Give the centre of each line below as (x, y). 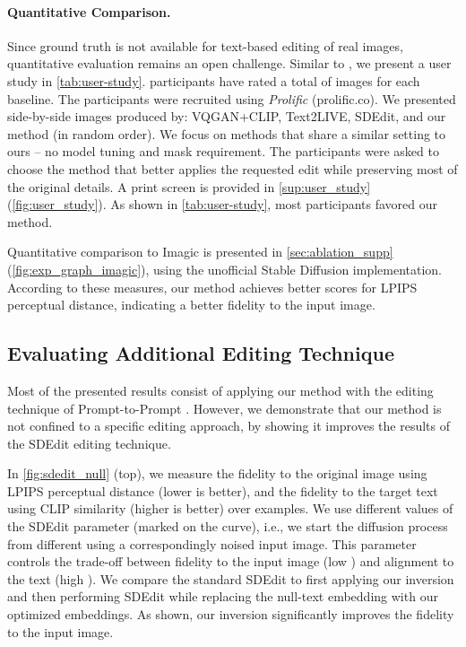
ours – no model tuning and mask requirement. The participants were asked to (223, 151)
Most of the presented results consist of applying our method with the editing (220, 390)
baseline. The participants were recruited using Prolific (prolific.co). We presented (232, 98)
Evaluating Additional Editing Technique (201, 353)
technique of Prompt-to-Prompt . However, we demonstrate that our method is (224, 408)
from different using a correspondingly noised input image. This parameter (212, 543)
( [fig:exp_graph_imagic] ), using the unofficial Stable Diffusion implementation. (225, 269)
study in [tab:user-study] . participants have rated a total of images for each (214, 80)
